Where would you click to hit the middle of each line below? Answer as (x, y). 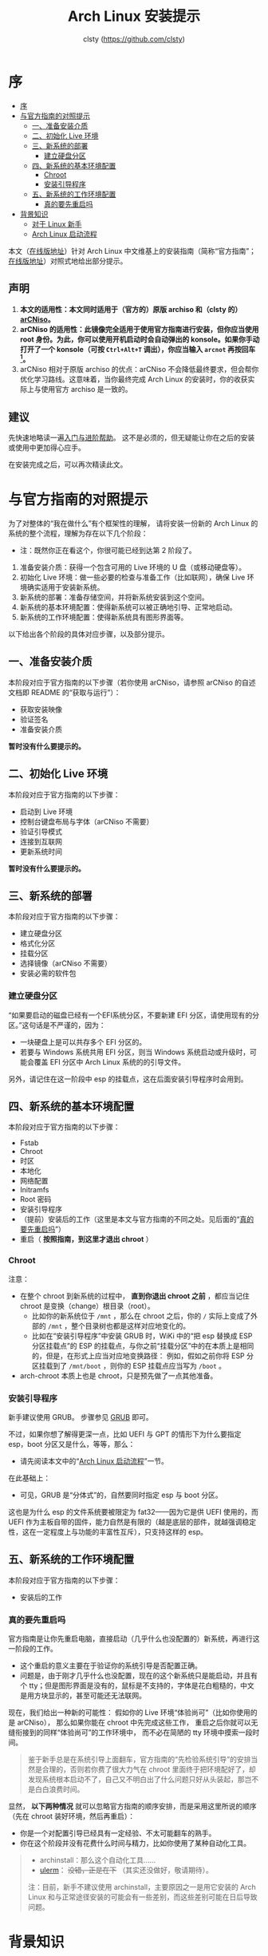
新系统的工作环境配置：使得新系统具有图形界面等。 (104, 617)
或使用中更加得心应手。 (47, 447)
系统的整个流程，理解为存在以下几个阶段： (78, 533)
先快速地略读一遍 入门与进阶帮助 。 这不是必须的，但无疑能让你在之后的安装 (132, 437)
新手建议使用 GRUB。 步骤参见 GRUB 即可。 (81, 1417)
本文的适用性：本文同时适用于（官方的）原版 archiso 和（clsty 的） (131, 309)
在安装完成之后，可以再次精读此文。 (68, 464)
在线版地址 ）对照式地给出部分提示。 (68, 261)
